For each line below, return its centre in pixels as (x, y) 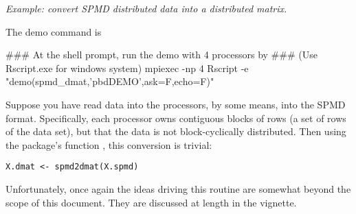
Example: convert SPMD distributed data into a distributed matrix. (146, 8)
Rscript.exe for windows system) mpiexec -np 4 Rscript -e (127, 68)
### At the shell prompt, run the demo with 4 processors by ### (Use (162, 55)
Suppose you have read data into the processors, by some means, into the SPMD (176, 104)
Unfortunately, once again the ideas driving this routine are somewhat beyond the (178, 189)
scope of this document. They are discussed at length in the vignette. (151, 202)
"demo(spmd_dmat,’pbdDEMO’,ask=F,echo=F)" (110, 81)
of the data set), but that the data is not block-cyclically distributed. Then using (176, 131)
